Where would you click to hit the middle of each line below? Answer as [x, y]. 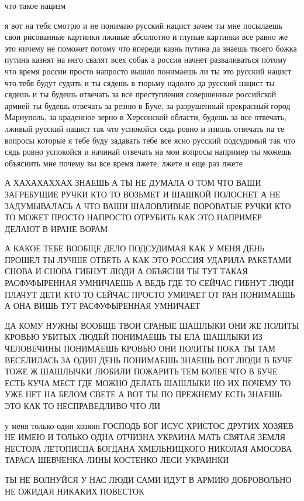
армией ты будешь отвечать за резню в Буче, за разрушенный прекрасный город [148, 105]
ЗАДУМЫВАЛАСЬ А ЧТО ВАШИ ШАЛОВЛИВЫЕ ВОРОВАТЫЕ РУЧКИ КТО [148, 205]
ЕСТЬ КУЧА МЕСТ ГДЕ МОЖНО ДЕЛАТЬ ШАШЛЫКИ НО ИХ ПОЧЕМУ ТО [148, 382]
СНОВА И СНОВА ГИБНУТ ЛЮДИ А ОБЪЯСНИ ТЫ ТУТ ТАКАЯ [126, 271]
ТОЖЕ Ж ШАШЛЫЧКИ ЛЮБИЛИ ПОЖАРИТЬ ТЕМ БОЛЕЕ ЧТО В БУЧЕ [141, 371]
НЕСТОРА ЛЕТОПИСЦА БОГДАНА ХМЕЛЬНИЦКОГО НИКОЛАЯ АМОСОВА [148, 448]
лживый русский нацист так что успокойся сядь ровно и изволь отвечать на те [145, 128]
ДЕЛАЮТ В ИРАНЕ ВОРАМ [56, 228]
